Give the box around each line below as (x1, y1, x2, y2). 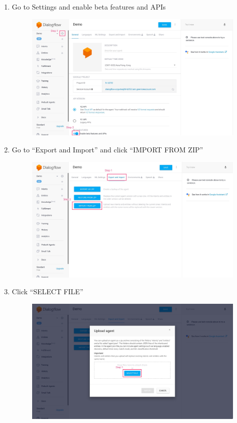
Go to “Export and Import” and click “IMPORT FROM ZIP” (12, 144, 203, 154)
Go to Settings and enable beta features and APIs (12, 2, 166, 12)
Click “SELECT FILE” (12, 286, 83, 297)
